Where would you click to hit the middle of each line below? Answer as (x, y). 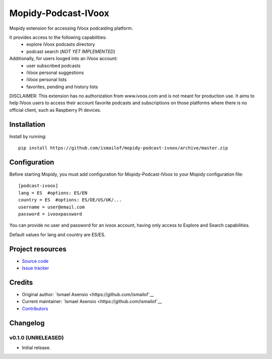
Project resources (38, 249)
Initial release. (36, 347)
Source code (35, 261)
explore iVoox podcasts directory (61, 44)
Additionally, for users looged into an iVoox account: (63, 58)
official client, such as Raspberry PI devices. (55, 110)
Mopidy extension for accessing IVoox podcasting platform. (71, 28)
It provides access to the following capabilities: (58, 37)
